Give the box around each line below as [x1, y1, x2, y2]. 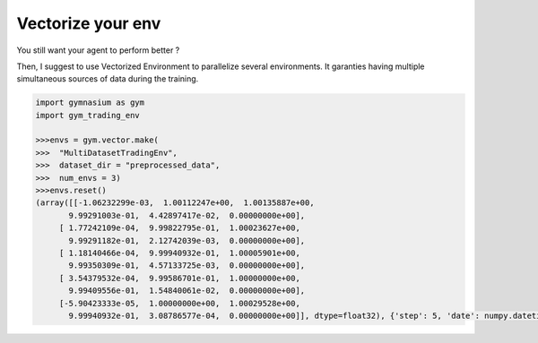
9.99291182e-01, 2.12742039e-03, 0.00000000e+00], [68, 236, 306, 245]
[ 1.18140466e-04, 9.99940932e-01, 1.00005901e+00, [58, 248, 300, 258]
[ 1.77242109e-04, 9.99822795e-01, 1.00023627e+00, [58, 223, 300, 233]
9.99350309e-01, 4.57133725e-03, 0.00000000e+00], [68, 261, 306, 270]
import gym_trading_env [35, 110, 141, 120]
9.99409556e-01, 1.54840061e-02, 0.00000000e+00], [68, 286, 306, 296]
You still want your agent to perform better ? [16, 45, 180, 56]
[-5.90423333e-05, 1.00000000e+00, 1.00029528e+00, [58, 298, 300, 308]
